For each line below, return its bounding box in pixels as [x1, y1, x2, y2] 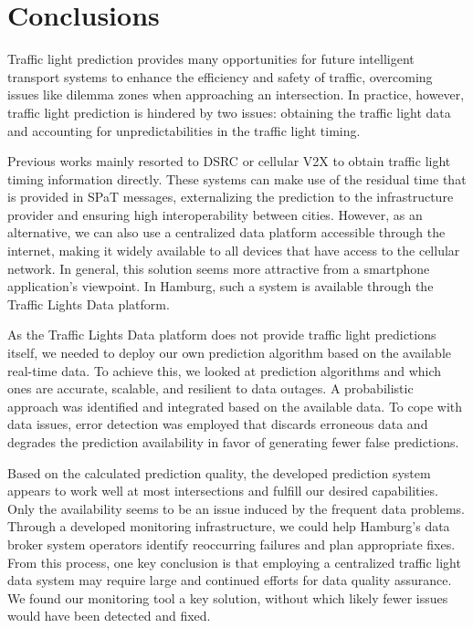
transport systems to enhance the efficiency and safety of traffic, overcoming [7, 67, 433, 86]
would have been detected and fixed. [7, 606, 211, 625]
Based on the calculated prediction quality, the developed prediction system [7, 463, 431, 482]
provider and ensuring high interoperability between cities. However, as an [7, 204, 423, 224]
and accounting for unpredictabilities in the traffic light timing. [7, 120, 361, 140]
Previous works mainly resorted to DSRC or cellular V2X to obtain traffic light [7, 152, 451, 171]
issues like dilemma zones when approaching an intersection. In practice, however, [7, 85, 465, 104]
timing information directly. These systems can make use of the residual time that [7, 169, 467, 188]
